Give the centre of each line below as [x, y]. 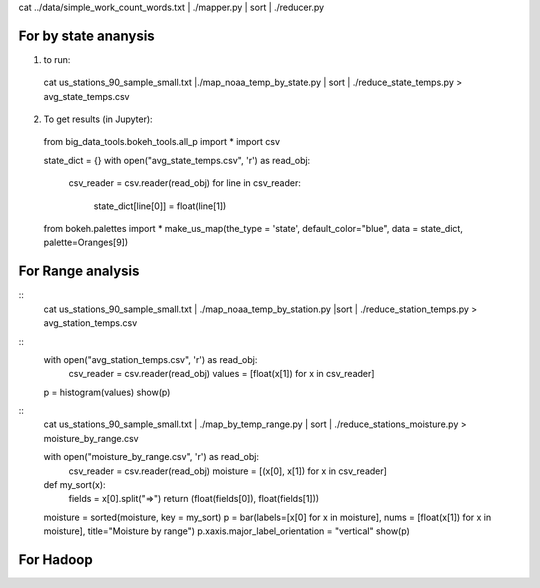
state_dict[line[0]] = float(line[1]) [160, 206]
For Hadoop [56, 559]
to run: [57, 59]
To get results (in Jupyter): [98, 119]
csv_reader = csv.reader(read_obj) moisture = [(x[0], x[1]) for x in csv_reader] [227, 471]
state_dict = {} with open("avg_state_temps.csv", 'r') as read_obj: [177, 160]
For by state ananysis [86, 35]
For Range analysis [79, 271]
